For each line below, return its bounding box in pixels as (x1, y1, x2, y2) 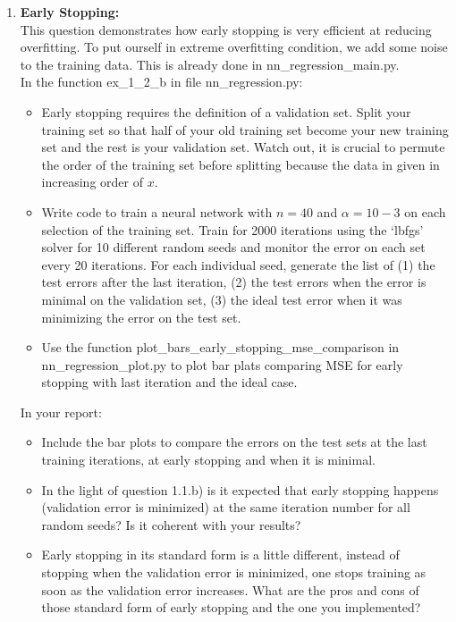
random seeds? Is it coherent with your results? (41, 515, 301, 534)
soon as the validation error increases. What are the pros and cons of (41, 580, 419, 599)
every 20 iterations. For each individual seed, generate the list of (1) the (41, 255, 435, 273)
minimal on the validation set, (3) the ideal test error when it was (41, 290, 402, 308)
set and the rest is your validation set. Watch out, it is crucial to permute (41, 138, 445, 156)
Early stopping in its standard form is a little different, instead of (41, 545, 400, 564)
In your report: (20, 402, 102, 421)
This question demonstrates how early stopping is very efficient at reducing (20, 20, 432, 38)
